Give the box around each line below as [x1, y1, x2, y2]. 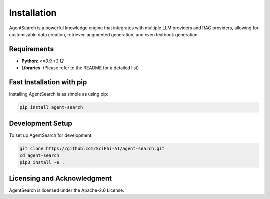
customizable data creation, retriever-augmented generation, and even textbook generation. [9, 31, 199, 37]
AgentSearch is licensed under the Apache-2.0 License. [9, 187, 125, 193]
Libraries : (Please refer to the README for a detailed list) [21, 65, 139, 71]
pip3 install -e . [19, 160, 65, 165]
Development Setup [9, 119, 72, 127]
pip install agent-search [19, 105, 83, 110]
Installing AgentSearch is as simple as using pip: [9, 91, 109, 97]
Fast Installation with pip [9, 78, 87, 87]
